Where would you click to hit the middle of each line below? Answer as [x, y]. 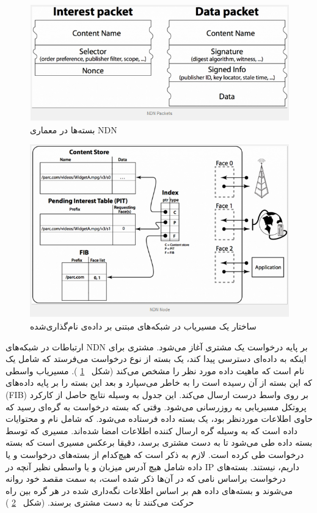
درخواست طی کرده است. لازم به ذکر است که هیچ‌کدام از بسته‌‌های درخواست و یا [155, 454]
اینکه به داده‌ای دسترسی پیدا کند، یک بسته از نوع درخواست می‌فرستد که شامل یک [156, 359]
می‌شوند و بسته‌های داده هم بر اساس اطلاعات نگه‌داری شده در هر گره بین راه [149, 490]
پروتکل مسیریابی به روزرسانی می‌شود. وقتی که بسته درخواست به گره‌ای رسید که [156, 406]
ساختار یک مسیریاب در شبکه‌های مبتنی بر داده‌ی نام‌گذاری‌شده [143, 326]
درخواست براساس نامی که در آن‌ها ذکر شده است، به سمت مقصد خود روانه [146, 478]
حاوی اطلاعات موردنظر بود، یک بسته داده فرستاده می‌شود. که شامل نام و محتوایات [159, 419]
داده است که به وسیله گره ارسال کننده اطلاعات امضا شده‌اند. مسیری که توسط [152, 430]
